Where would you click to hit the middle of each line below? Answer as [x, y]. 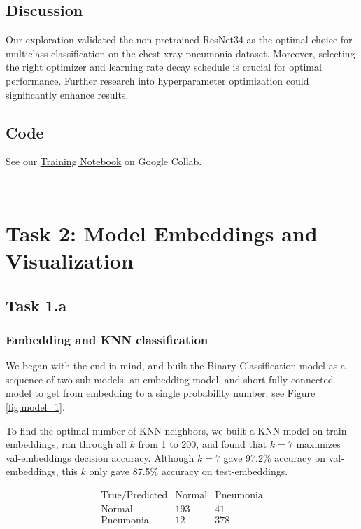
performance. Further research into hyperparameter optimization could [157, 80]
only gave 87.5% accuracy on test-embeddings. [189, 471]
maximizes [318, 444]
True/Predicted [134, 495]
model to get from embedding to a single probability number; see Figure [161, 393]
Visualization [70, 260]
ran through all [94, 444]
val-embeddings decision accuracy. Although [100, 457]
